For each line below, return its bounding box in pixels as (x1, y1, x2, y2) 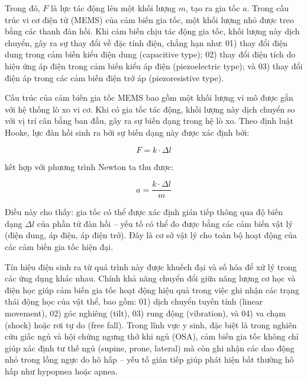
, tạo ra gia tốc (186, 2, 240, 14)
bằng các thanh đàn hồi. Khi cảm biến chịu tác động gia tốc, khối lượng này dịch (5, 25, 300, 37)
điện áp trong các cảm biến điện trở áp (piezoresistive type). (5, 71, 224, 84)
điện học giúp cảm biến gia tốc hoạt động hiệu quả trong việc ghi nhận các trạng (5, 283, 299, 296)
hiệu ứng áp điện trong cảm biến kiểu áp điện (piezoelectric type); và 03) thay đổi (5, 59, 303, 72)
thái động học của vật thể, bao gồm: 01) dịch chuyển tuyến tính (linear (5, 295, 263, 308)
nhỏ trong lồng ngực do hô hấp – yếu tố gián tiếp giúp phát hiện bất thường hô (5, 353, 294, 366)
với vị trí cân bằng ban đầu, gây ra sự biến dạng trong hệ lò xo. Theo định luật (5, 114, 293, 127)
